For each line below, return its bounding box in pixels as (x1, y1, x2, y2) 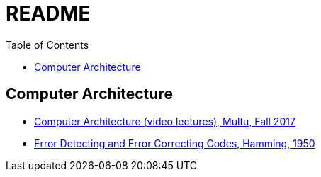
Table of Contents (6, 38, 89, 51)
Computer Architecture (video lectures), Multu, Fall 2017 (34, 115, 295, 127)
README (6, 1, 91, 25)
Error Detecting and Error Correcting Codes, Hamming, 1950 (34, 137, 315, 149)
